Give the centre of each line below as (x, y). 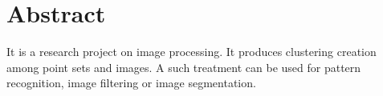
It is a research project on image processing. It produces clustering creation (191, 52)
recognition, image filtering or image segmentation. (131, 83)
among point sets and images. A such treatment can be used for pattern (184, 67)
